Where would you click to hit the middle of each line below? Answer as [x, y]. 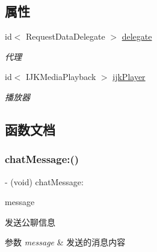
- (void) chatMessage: [44, 181]
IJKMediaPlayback [61, 77]
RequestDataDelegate [66, 36]
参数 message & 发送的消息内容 [65, 242]
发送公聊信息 [30, 222]
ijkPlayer [129, 77]
